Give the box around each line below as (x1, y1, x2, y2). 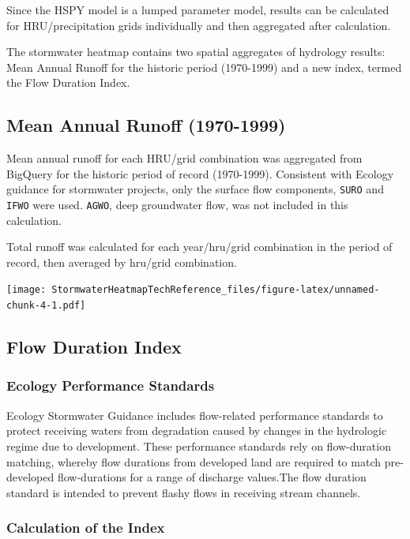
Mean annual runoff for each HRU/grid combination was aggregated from (6, 150, 363, 167)
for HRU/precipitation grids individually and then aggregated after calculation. (6, 17, 391, 33)
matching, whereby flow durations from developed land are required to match (6, 453, 381, 470)
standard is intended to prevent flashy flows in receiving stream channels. (6, 484, 361, 500)
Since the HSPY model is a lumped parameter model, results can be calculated (6, 2, 389, 17)
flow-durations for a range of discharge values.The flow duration (57, 469, 367, 485)
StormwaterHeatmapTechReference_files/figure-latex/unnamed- (51, 284, 380, 296)
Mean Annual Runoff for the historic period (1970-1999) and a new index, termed (6, 58, 402, 75)
